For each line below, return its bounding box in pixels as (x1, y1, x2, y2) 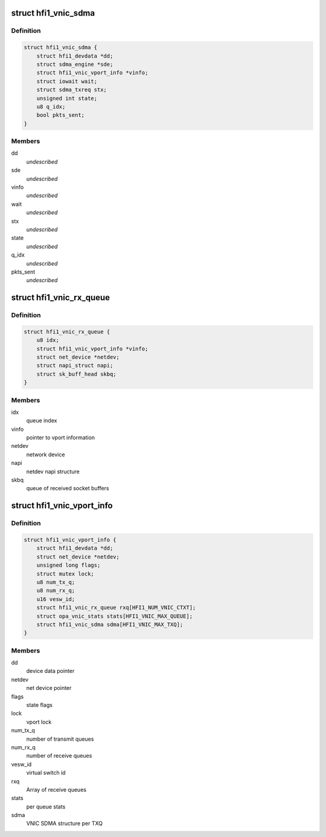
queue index (26, 417, 57, 424)
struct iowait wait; (36, 77, 98, 85)
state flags (26, 701, 53, 708)
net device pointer (26, 684, 72, 692)
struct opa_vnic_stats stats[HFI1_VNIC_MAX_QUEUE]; (36, 612, 193, 620)
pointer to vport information (26, 434, 95, 441)
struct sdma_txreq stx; (36, 87, 107, 93)
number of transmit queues (26, 735, 94, 743)
